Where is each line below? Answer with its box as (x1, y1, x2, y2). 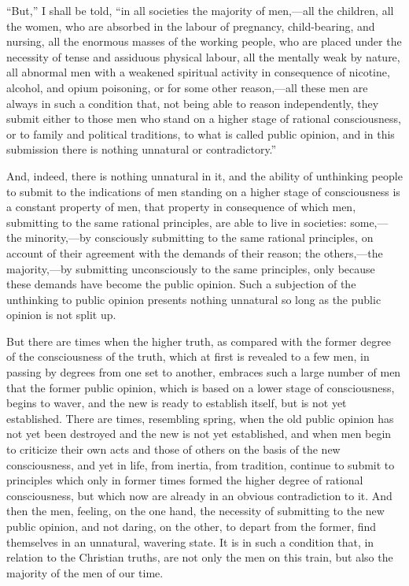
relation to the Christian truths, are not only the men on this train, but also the (6, 549, 393, 566)
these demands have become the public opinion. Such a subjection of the (6, 276, 356, 292)
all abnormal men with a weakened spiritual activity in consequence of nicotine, (6, 64, 390, 80)
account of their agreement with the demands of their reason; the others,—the (6, 244, 383, 261)
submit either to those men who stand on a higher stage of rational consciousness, (6, 110, 401, 127)
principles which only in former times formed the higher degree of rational (6, 472, 363, 488)
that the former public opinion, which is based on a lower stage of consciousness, (6, 379, 395, 395)
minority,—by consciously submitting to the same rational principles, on (25, 229, 374, 246)
